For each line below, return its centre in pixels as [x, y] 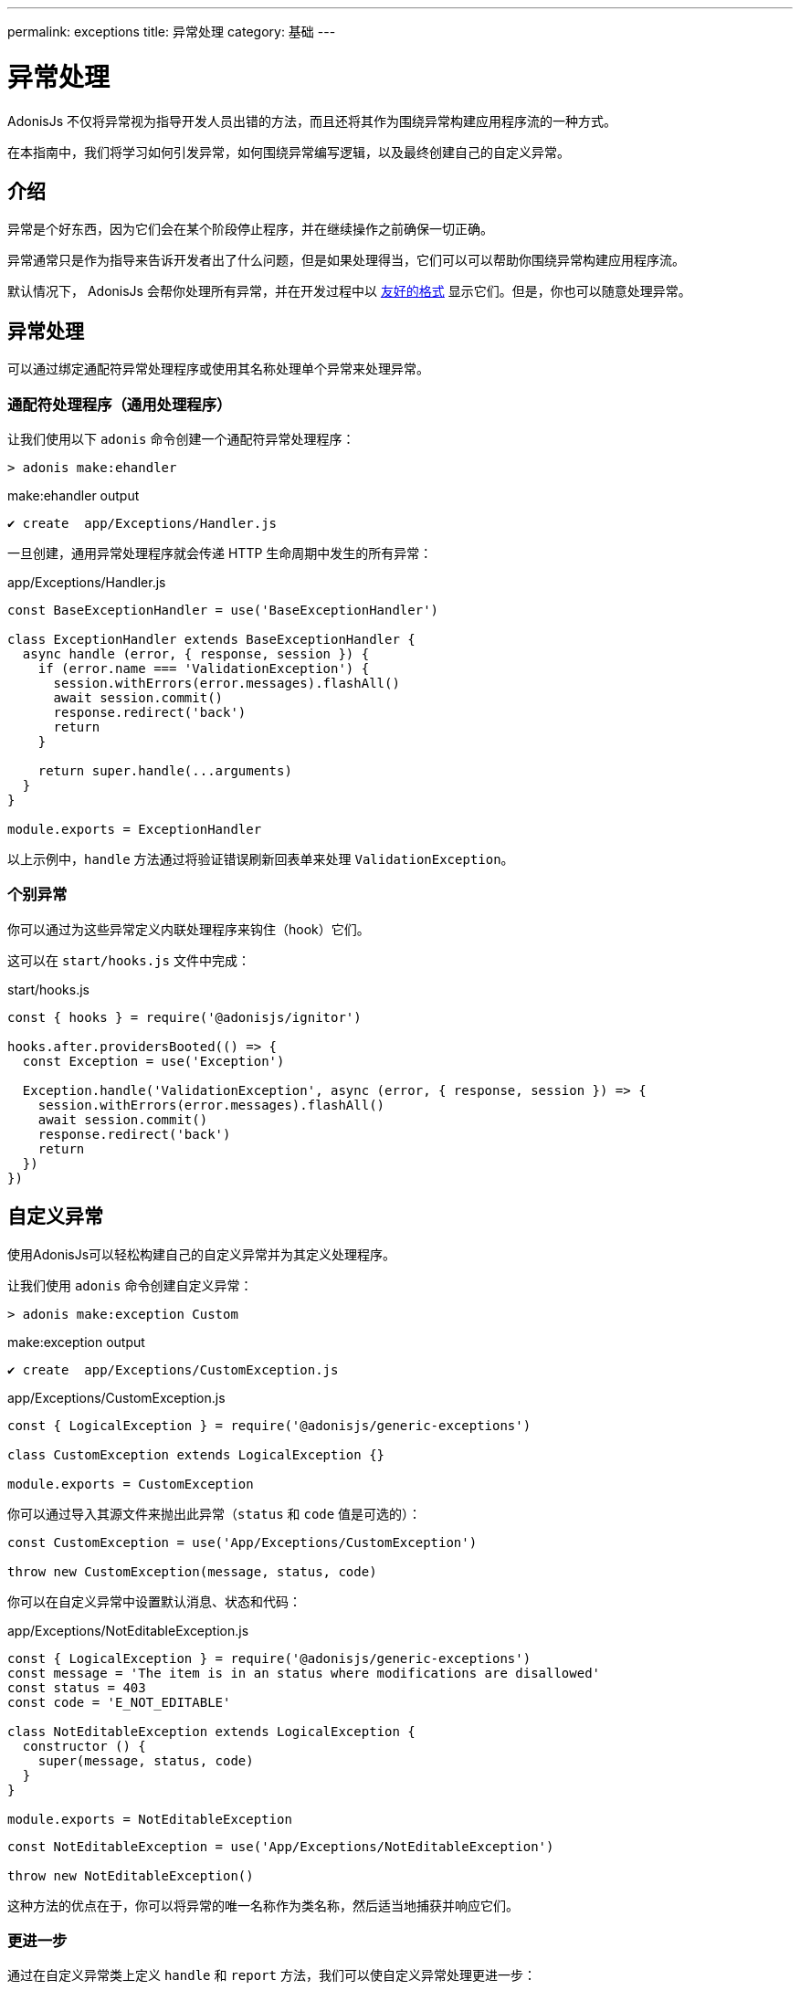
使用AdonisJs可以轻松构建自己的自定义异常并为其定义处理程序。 [202, 1254]
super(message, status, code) [146, 1760]
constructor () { [84, 1746]
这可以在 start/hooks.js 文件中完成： [129, 960]
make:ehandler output [74, 495]
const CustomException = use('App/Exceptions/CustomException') [242, 1542]
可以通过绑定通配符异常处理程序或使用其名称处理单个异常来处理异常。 [218, 369]
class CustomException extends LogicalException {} [196, 1454]
